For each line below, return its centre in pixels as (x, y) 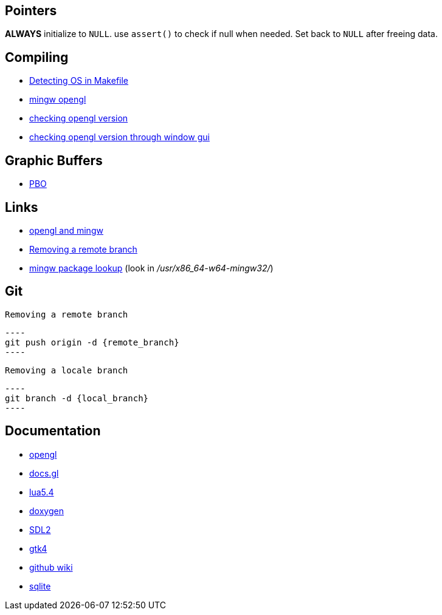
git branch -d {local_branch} (77, 398)
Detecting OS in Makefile (79, 81)
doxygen (47, 511)
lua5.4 (42, 492)
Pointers (31, 11)
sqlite (40, 586)
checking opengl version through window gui (119, 137)
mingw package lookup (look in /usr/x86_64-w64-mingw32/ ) (151, 268)
